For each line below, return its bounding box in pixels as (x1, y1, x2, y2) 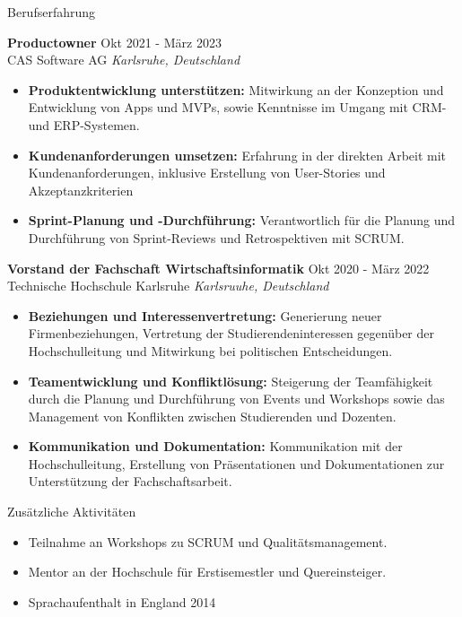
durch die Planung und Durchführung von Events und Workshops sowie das (28, 389, 445, 408)
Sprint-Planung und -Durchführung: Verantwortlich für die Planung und (28, 211, 456, 230)
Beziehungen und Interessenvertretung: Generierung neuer (28, 306, 382, 325)
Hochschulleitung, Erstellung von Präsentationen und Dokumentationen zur (28, 454, 445, 473)
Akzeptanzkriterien (28, 180, 134, 199)
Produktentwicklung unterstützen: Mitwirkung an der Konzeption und (28, 80, 444, 99)
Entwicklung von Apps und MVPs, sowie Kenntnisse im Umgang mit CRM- (28, 98, 447, 117)
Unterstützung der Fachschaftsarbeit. (28, 472, 232, 491)
